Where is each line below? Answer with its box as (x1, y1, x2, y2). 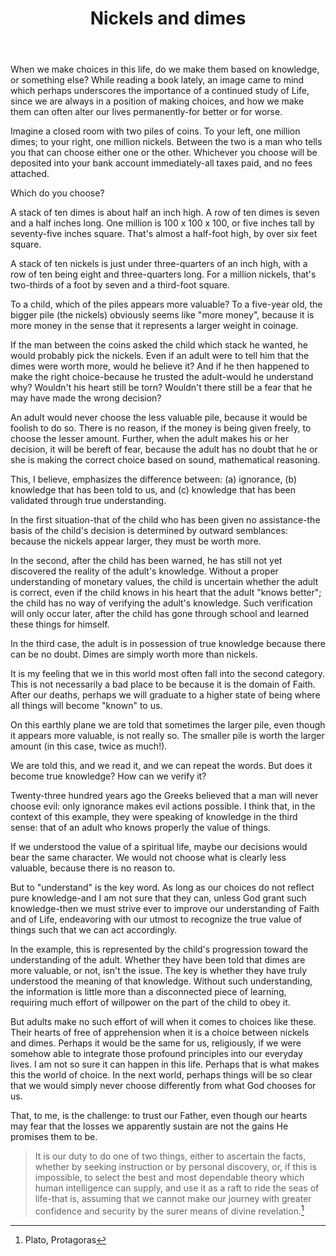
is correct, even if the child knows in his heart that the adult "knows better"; (10, 587, 322, 599)
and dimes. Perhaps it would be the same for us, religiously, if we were (10, 1037, 302, 1049)
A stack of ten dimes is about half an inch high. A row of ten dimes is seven (10, 207, 320, 219)
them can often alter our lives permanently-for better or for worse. (10, 106, 283, 118)
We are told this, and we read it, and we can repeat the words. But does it (10, 760, 313, 772)
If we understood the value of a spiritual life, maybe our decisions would (10, 841, 308, 853)
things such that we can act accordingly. (10, 924, 178, 936)
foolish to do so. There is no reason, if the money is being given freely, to (10, 422, 312, 434)
